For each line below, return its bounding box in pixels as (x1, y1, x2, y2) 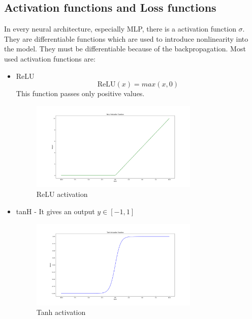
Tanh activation (36, 307, 86, 317)
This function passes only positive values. (16, 88, 145, 99)
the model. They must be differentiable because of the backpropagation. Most (4, 43, 246, 54)
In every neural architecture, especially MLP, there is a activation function (4, 23, 236, 34)
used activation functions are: (4, 53, 96, 64)
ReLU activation (36, 189, 88, 199)
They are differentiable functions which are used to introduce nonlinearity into (4, 33, 248, 44)
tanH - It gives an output (16, 206, 95, 216)
